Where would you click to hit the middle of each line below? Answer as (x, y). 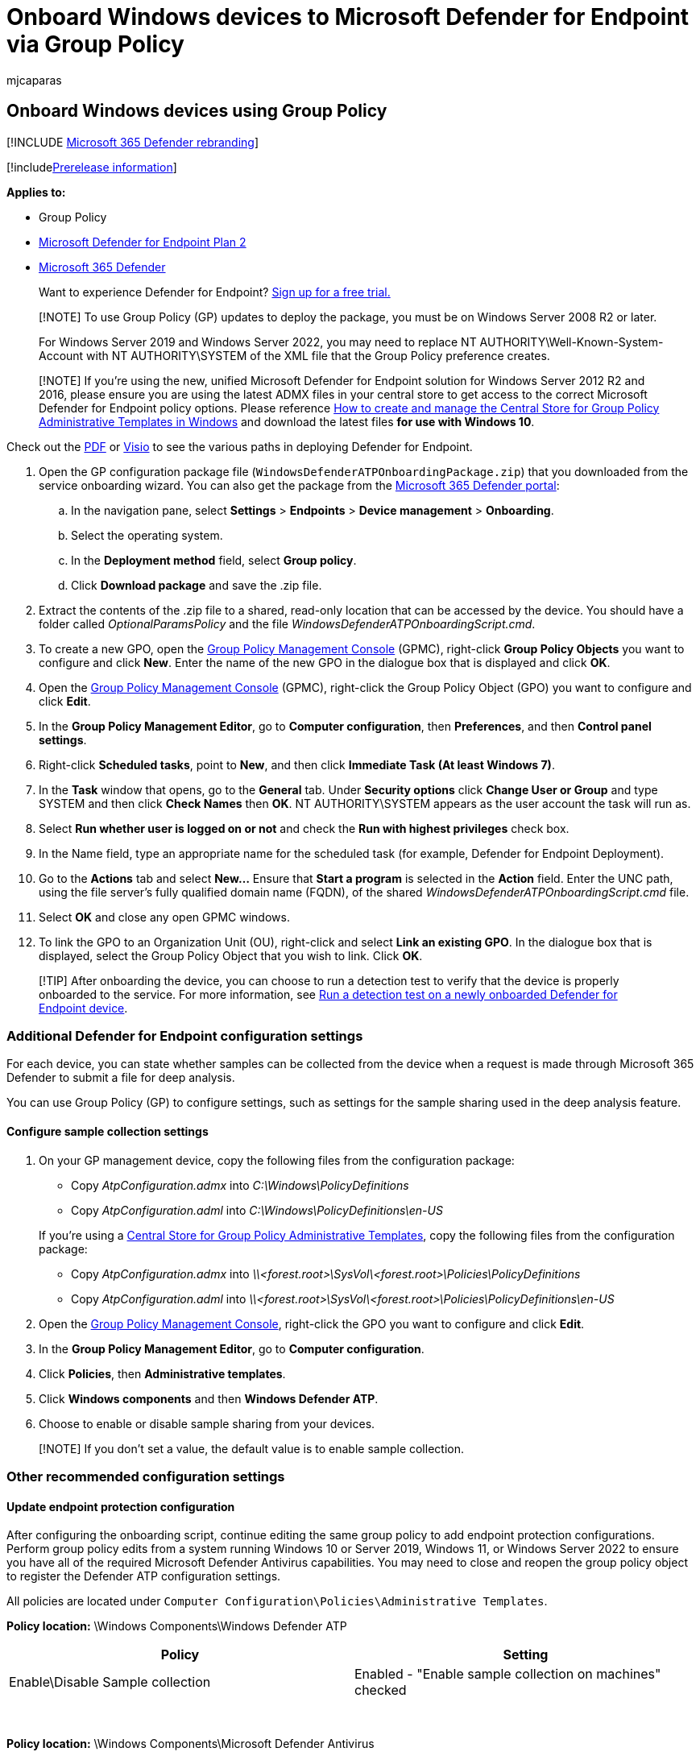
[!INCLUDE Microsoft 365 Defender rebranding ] (133, 142)
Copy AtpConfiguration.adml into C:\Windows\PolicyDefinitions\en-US (257, 1210)
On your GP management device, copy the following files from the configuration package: (277, 1160)
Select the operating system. (147, 535)
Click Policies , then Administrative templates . (162, 1373)
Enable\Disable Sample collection (110, 1682)
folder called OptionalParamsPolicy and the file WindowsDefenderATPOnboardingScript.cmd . (287, 623)
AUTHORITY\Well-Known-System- (572, 342)
